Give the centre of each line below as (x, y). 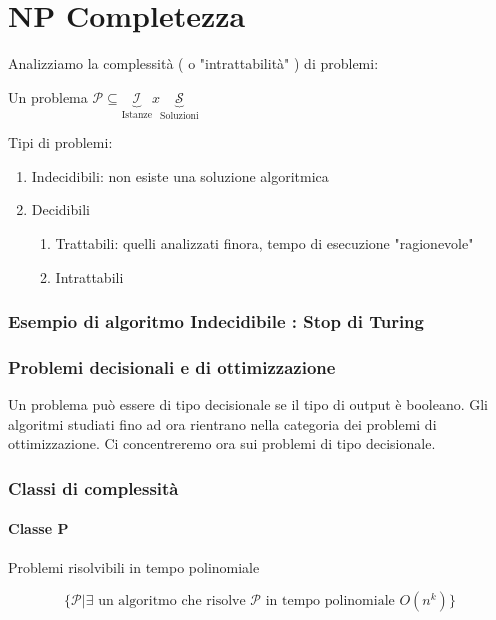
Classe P (38, 528)
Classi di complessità (93, 487)
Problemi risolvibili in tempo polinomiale (134, 566)
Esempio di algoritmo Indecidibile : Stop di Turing (216, 321)
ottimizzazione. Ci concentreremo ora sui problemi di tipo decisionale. (222, 443)
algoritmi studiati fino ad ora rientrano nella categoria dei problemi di (222, 423)
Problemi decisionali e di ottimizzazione (172, 366)
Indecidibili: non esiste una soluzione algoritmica (180, 175)
